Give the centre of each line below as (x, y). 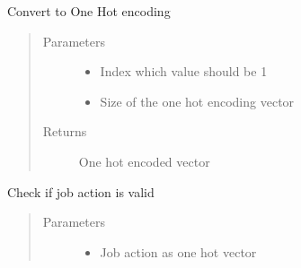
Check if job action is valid (81, 191)
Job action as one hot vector (178, 251)
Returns (65, 131)
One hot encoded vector (144, 161)
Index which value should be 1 (184, 71)
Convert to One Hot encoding (89, 11)
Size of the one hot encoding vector (197, 101)
